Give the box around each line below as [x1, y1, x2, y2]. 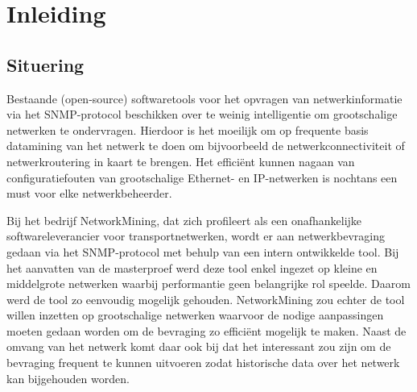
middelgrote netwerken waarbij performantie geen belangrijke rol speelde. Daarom [6, 275, 411, 292]
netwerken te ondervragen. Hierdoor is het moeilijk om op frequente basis [6, 121, 369, 138]
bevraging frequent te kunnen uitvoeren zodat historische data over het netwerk [6, 354, 400, 371]
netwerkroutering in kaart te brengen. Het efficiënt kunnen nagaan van [6, 152, 355, 169]
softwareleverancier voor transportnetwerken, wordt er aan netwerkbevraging [6, 227, 385, 244]
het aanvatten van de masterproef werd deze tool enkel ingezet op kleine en [6, 259, 378, 276]
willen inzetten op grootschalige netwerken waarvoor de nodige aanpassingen [6, 307, 384, 323]
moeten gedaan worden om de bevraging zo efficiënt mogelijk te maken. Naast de [6, 322, 407, 339]
